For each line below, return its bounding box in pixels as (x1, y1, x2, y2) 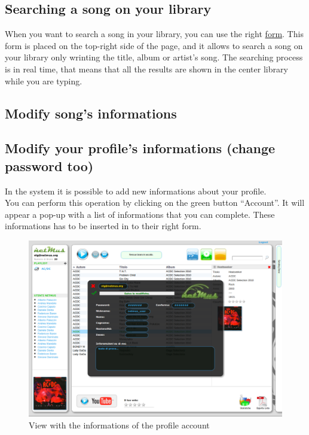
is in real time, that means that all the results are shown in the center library (5, 62, 288, 75)
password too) (5, 156, 94, 175)
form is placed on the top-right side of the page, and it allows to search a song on (5, 39, 303, 51)
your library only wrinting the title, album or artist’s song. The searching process (5, 51, 303, 63)
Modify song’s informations (5, 104, 177, 122)
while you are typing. (5, 74, 82, 87)
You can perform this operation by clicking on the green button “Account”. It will (5, 196, 305, 209)
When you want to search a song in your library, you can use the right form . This (5, 28, 304, 40)
